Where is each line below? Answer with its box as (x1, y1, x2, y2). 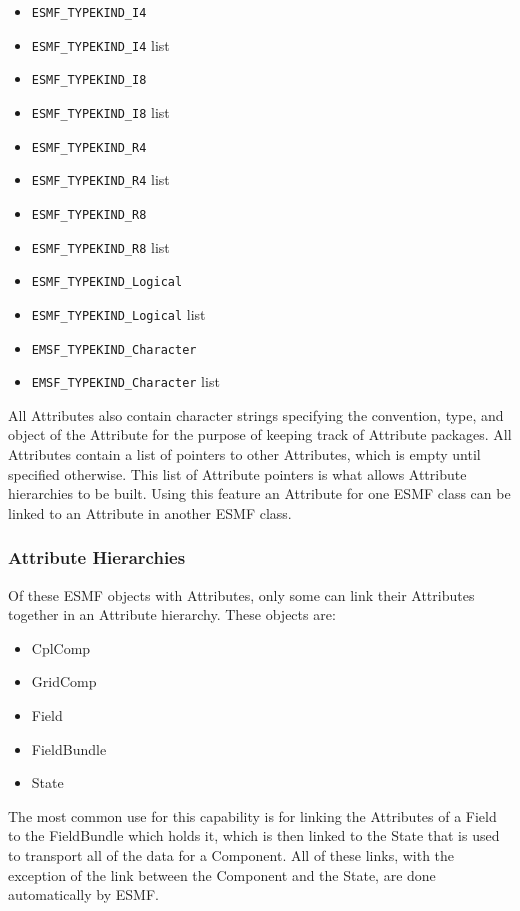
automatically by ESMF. (8, 884, 159, 905)
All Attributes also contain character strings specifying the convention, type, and (8, 404, 504, 425)
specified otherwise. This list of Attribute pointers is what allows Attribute (8, 463, 467, 484)
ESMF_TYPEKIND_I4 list (31, 34, 170, 55)
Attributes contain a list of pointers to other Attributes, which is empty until (8, 444, 481, 465)
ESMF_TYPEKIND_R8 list (31, 236, 170, 257)
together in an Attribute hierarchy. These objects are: (8, 604, 336, 625)
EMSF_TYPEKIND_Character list (31, 371, 220, 392)
